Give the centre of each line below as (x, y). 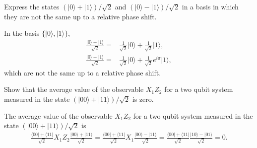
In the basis (22, 33)
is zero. (143, 99)
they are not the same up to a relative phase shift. (80, 16)
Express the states (32, 6)
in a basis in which (210, 6)
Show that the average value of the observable (74, 89)
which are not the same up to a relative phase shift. (83, 72)
